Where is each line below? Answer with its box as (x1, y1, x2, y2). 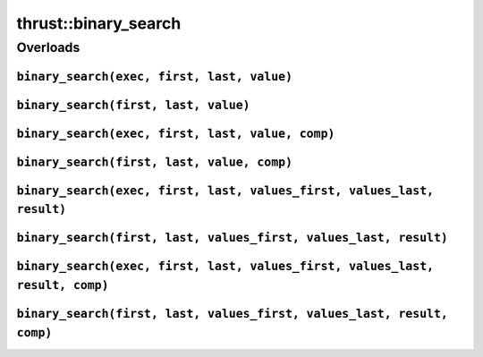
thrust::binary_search (16, 13, 182, 33)
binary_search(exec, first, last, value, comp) (16, 126, 335, 140)
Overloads (16, 39, 80, 55)
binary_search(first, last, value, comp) (16, 155, 293, 169)
